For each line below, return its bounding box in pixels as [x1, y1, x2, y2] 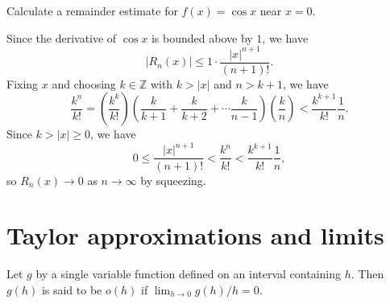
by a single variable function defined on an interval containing [35, 265, 342, 282]
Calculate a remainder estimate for [6, 2, 178, 18]
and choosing [52, 75, 116, 92]
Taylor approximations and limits [6, 219, 384, 252]
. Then [351, 265, 384, 282]
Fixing [6, 75, 39, 92]
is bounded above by [151, 29, 253, 46]
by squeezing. [140, 171, 206, 188]
